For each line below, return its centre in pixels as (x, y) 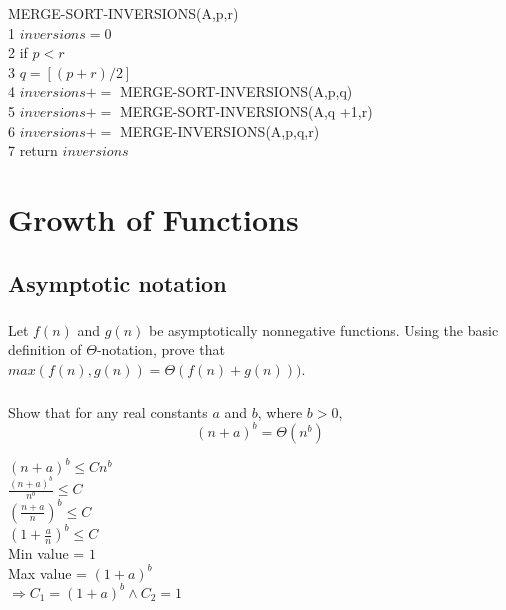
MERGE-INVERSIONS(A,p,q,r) (220, 130)
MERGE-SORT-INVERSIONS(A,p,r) (123, 13)
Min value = (46, 553)
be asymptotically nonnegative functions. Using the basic (323, 329)
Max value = (47, 572)
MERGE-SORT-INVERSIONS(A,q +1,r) (246, 110)
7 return (33, 150)
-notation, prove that (160, 349)
